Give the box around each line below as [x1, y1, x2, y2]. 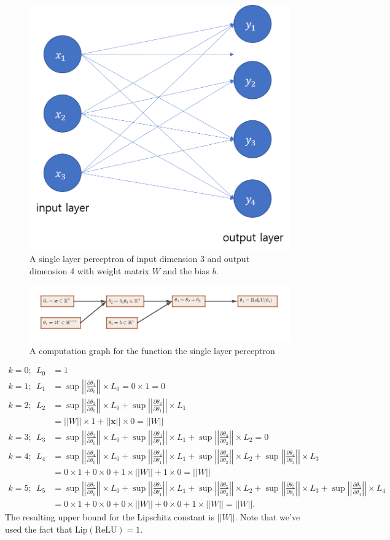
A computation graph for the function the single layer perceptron [29, 344, 275, 357]
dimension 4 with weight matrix [29, 264, 149, 277]
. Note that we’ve [235, 510, 300, 523]
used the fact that [5, 522, 72, 535]
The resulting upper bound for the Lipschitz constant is [5, 510, 214, 523]
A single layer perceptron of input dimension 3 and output [29, 252, 250, 265]
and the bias [163, 264, 210, 277]
